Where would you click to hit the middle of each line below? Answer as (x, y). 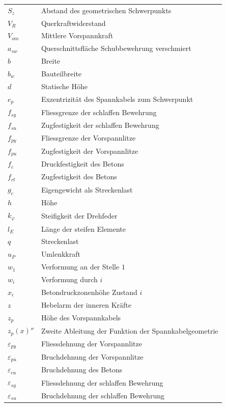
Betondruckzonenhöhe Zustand (89, 292)
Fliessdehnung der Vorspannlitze (91, 344)
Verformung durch (69, 279)
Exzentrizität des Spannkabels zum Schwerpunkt (117, 99)
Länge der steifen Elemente (83, 228)
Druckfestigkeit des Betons (82, 164)
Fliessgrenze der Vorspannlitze (88, 138)
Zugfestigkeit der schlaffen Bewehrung (100, 125)
